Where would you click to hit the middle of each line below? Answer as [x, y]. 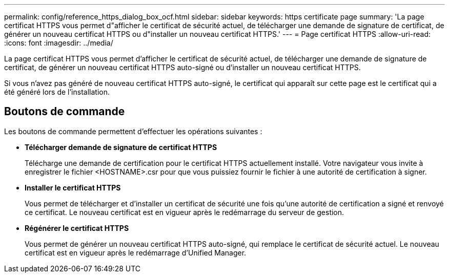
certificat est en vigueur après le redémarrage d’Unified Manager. [136, 252]
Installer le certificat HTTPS [73, 187]
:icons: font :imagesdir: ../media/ [59, 43]
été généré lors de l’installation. [57, 92]
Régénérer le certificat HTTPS [77, 228]
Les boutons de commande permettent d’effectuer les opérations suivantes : [133, 131]
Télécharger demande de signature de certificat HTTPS [121, 147]
